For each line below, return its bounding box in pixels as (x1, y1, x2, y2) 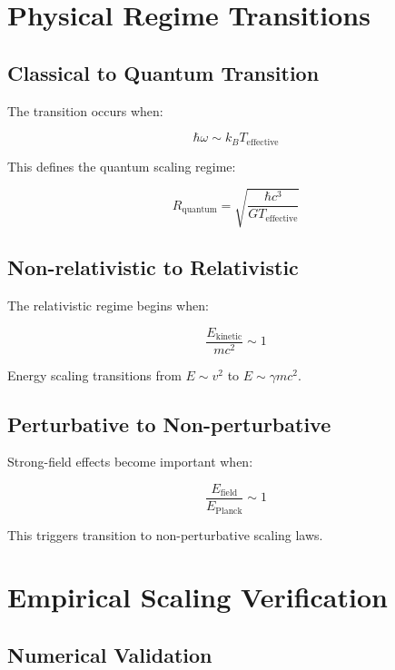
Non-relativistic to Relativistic (7, 253, 299, 281)
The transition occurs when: (7, 101, 163, 120)
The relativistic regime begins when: (7, 295, 209, 314)
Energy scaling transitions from (7, 365, 182, 384)
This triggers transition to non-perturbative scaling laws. (7, 525, 323, 544)
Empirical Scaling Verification (7, 578, 388, 616)
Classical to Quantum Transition (7, 58, 320, 86)
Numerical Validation (7, 640, 212, 668)
